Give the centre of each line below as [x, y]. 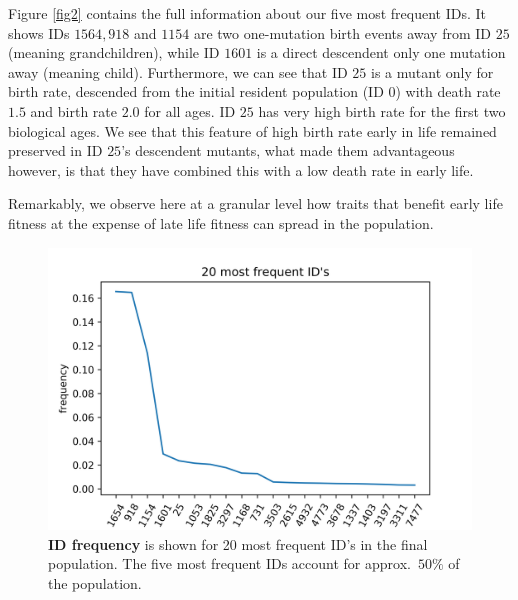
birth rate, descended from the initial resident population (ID [196, 91]
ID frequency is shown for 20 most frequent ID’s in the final [238, 543]
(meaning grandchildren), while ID [114, 52]
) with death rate [448, 91]
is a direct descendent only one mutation [381, 52]
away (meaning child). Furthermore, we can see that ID [178, 71]
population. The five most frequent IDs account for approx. [229, 563]
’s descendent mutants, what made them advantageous [288, 150]
